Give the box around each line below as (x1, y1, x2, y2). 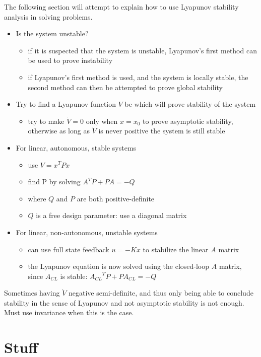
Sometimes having (4, 288, 60, 298)
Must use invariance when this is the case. (4, 307, 134, 318)
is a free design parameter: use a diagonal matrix (36, 210, 187, 221)
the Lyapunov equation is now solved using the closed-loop (28, 261, 210, 271)
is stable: (60, 270, 88, 281)
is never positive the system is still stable (98, 125, 225, 136)
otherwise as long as (28, 125, 90, 136)
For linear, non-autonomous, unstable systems (16, 227, 158, 237)
